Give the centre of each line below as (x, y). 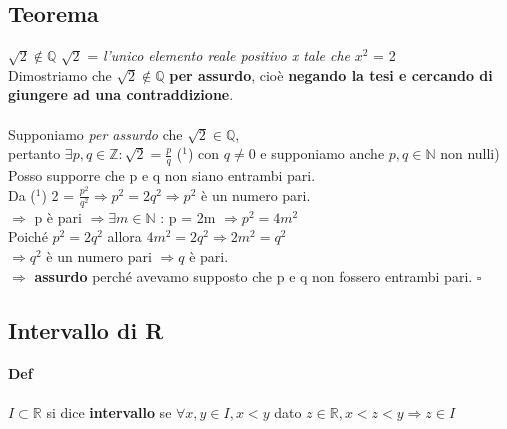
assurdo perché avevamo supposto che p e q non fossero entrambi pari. (253, 275)
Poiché (28, 236)
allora (124, 236)
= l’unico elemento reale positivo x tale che (219, 55)
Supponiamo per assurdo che (95, 133)
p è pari (58, 216)
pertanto (34, 153)
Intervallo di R (86, 329)
